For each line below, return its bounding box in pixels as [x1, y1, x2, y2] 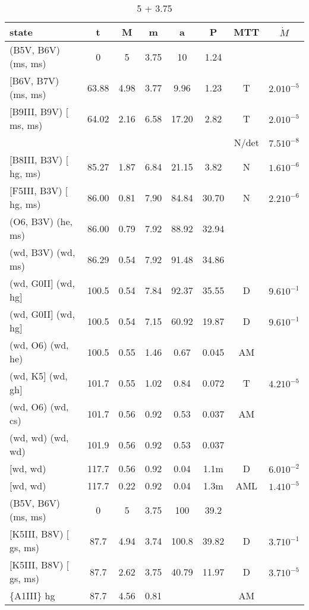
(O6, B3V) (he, [10, 214, 73, 228]
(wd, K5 [10, 369, 43, 383]
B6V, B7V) [12, 74, 59, 87]
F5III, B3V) [12, 184, 62, 197]
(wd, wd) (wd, [10, 431, 69, 444]
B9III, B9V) [12, 105, 63, 118]
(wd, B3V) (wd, [10, 245, 75, 259]
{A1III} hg [10, 589, 55, 602]
